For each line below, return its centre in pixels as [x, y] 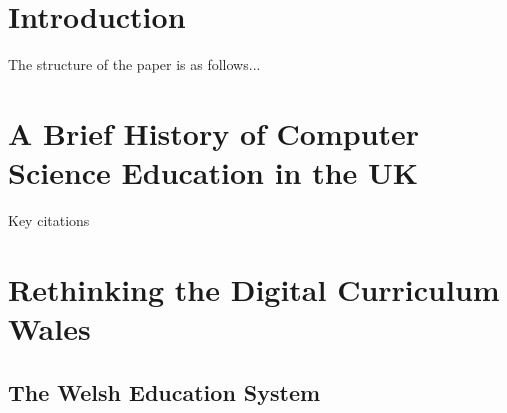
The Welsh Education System [164, 391]
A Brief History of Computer [214, 132]
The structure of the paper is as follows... [134, 64]
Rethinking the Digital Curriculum [254, 288]
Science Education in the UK [213, 172]
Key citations [49, 220]
